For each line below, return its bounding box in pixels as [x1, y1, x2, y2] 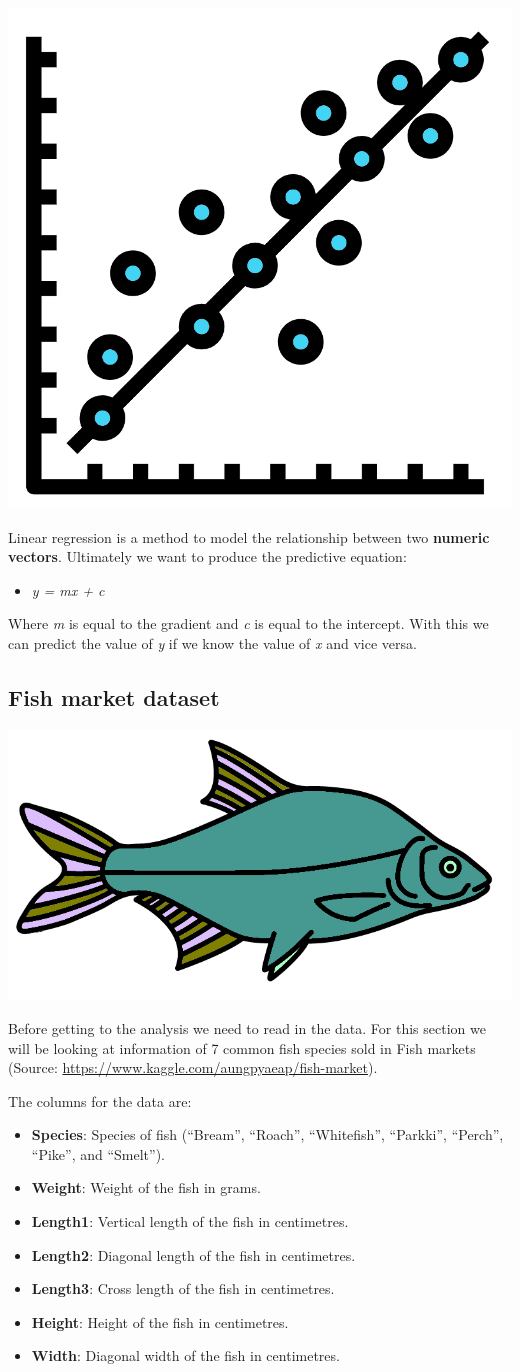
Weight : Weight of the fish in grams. [31, 1177, 261, 1198]
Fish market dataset [8, 682, 220, 712]
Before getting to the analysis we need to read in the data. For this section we [8, 1017, 486, 1038]
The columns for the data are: [8, 1090, 192, 1111]
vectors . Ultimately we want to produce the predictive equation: [8, 546, 407, 567]
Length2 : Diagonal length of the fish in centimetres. [31, 1244, 356, 1265]
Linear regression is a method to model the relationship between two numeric [8, 526, 490, 547]
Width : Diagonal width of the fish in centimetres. [31, 1345, 340, 1366]
